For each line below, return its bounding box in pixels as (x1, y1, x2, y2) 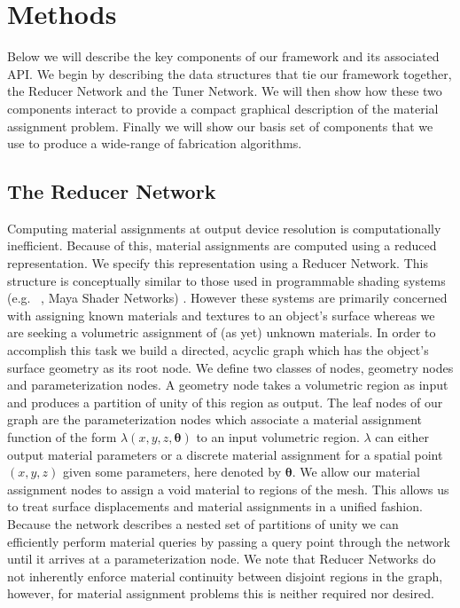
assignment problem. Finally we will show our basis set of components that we (7, 116, 433, 135)
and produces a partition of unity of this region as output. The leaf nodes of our (7, 392, 443, 411)
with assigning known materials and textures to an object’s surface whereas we (7, 305, 435, 324)
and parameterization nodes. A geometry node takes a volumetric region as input (7, 375, 448, 394)
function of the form (7, 428, 117, 446)
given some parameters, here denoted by (63, 462, 282, 481)
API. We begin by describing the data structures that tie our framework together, (7, 64, 452, 83)
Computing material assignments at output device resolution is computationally (7, 218, 441, 237)
